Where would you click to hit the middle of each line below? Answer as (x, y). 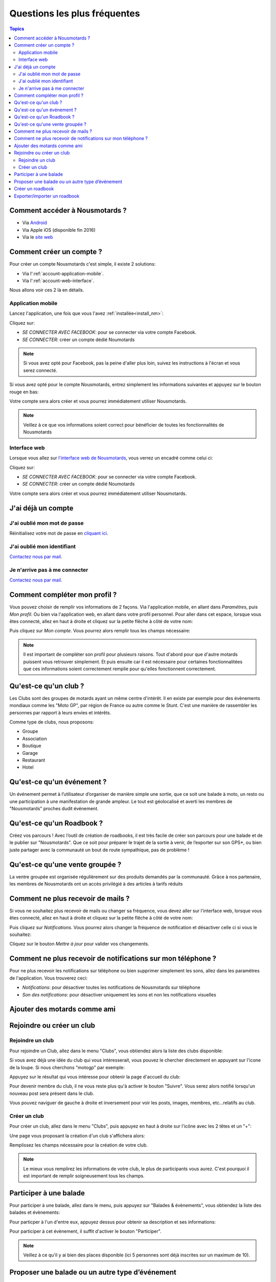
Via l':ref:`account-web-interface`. (58, 281)
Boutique (32, 746)
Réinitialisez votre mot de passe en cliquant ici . (59, 533)
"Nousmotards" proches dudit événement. (54, 809)
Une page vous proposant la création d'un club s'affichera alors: (77, 1135)
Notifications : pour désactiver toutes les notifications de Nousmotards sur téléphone (111, 988)
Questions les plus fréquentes (75, 13)
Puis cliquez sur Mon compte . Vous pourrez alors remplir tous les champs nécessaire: (100, 631)
